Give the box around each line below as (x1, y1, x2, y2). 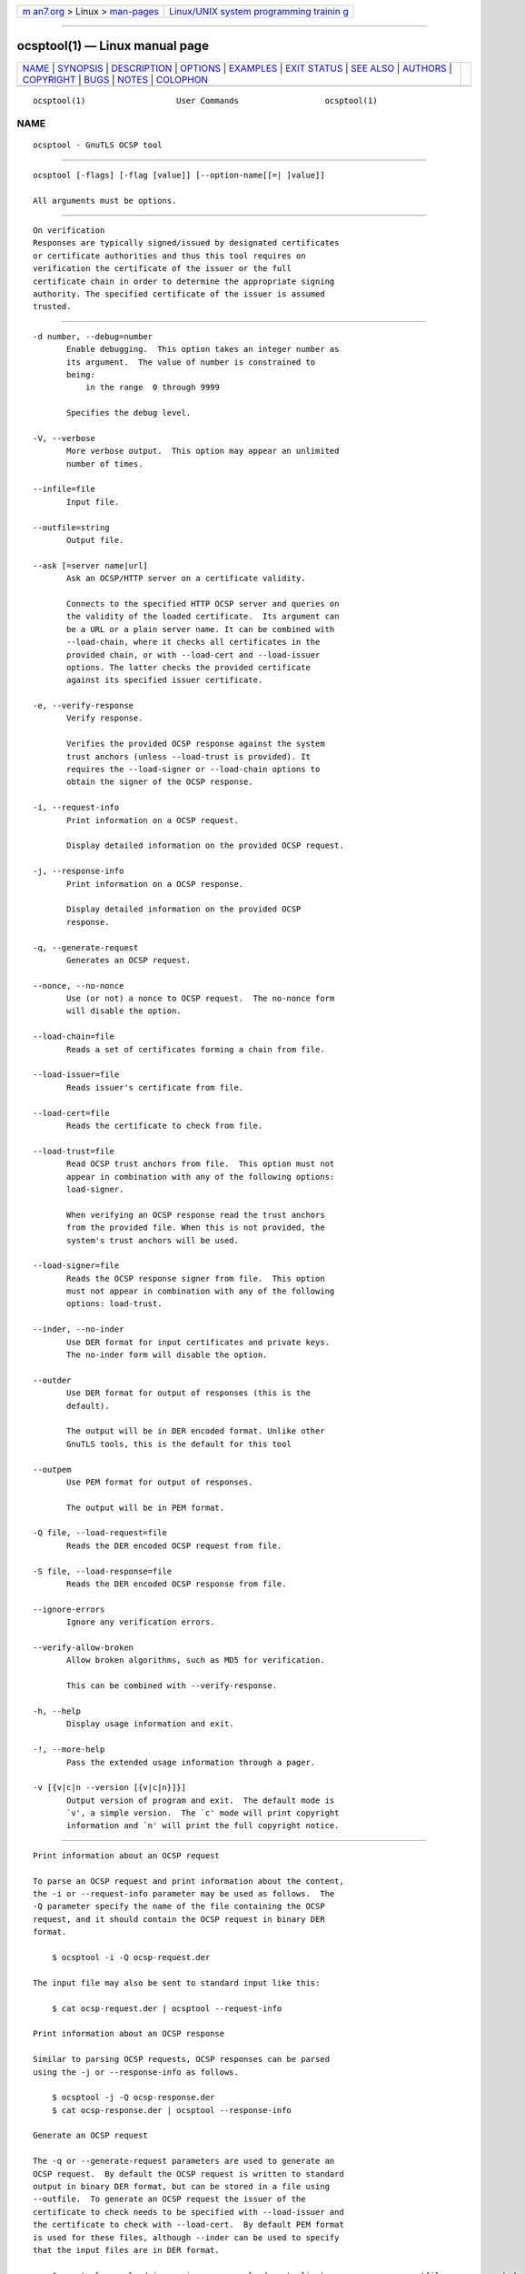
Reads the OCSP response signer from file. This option (66, 1273, 326, 1283)
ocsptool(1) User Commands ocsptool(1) (33, 96, 378, 106)
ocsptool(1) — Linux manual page (16, 38, 209, 54)
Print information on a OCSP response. (66, 879, 244, 889)
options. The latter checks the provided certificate (66, 662, 311, 672)
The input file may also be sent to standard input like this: (33, 1977, 321, 1987)
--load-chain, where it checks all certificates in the (66, 637, 321, 648)
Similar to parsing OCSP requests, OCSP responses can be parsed (33, 2054, 331, 2065)
